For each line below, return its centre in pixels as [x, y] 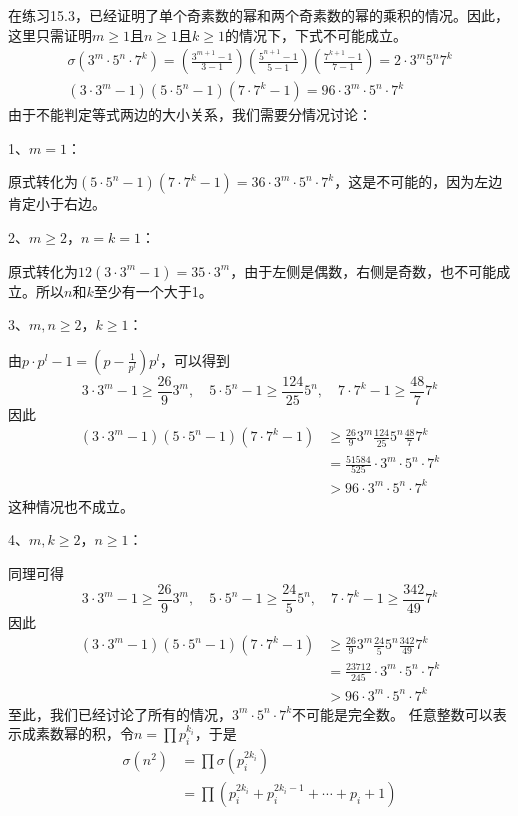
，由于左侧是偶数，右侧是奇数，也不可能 [363, 270]
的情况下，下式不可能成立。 [315, 34]
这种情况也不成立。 [71, 505]
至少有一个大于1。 [153, 290]
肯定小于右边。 [57, 203]
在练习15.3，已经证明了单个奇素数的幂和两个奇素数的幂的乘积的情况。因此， [258, 15]
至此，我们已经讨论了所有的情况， [120, 713]
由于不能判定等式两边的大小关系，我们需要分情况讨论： [190, 114]
